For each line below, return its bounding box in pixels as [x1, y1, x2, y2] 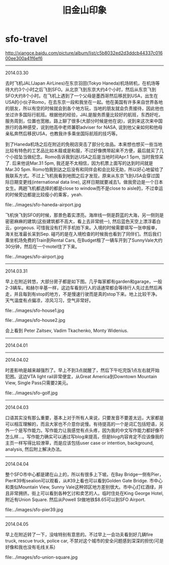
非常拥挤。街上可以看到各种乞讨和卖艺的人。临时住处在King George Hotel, [9, 490, 164, 496]
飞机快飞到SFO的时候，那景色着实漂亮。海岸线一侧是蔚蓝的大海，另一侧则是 [5, 212, 164, 218]
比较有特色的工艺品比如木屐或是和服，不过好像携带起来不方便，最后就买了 [5, 147, 159, 154]
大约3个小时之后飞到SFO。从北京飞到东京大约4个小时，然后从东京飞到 [9, 86, 156, 92]
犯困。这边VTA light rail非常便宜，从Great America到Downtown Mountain [5, 373, 157, 379]
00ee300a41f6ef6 [5, 55, 43, 61]
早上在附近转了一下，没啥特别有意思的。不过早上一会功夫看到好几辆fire [5, 531, 153, 537]
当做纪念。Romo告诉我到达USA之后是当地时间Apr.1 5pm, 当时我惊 [22, 154, 159, 160]
